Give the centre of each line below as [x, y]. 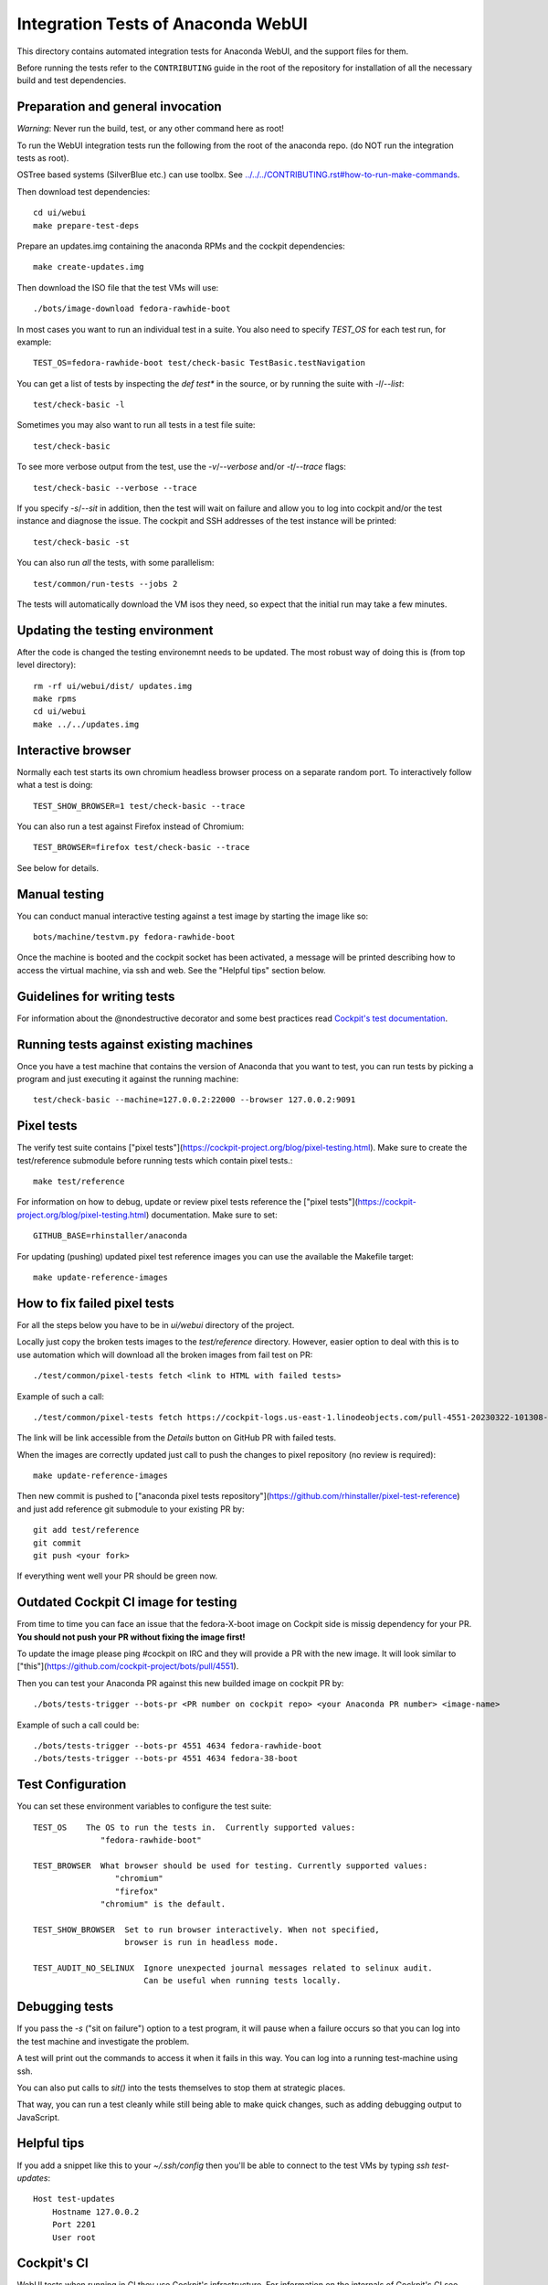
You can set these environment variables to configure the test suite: [144, 1806]
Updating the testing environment [115, 630]
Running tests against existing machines [135, 1044]
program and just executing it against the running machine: [128, 1079]
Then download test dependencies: [84, 191]
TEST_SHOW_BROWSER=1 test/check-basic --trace [139, 806]
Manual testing [61, 894]
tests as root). [43, 158]
